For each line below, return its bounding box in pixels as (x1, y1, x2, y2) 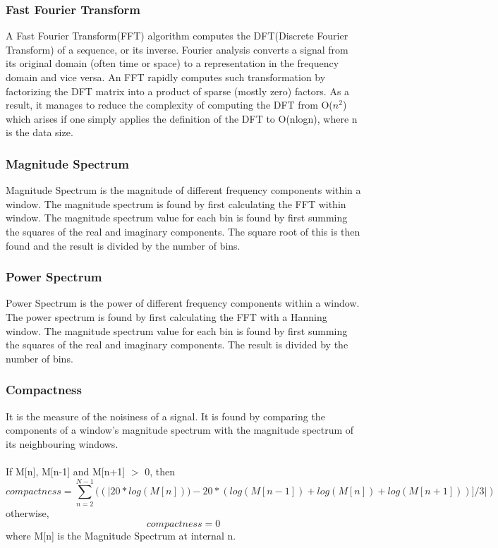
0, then (145, 463, 175, 478)
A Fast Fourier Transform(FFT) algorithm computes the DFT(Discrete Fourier (6, 28, 348, 43)
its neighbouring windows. (6, 436, 119, 451)
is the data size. (6, 125, 73, 140)
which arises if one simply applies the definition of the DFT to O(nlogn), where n (6, 111, 358, 126)
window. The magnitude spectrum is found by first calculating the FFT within (6, 196, 346, 211)
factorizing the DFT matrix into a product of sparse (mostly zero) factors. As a (6, 83, 350, 98)
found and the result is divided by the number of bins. (6, 238, 241, 252)
